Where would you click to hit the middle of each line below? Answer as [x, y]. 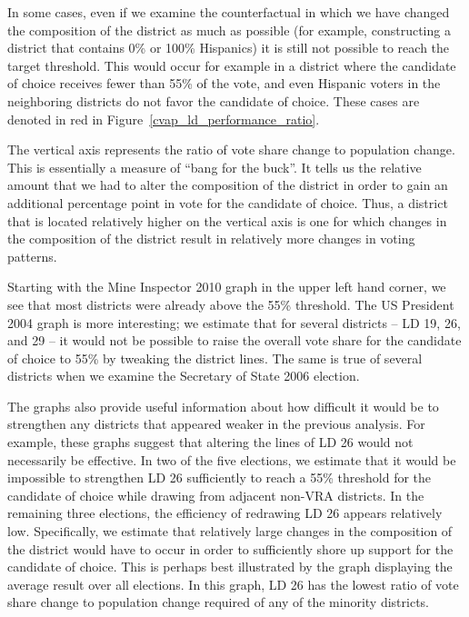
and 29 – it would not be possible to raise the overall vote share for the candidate [234, 340]
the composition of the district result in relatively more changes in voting [211, 239]
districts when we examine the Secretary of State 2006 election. [184, 376]
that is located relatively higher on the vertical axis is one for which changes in [227, 220]
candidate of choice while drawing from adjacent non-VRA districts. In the [216, 495]
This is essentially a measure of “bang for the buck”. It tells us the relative [215, 167]
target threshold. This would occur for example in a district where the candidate [232, 65]
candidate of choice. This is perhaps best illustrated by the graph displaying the [230, 567]
